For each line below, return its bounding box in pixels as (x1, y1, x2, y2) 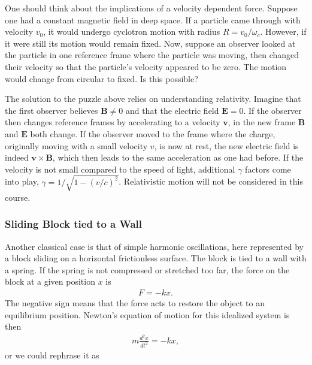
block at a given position (5, 275, 95, 288)
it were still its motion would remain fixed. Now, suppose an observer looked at (5, 37, 296, 49)
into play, (5, 175, 39, 188)
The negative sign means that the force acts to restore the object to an (5, 297, 265, 309)
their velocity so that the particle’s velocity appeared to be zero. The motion (5, 60, 287, 73)
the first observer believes (5, 104, 98, 116)
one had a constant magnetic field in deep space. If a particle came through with (5, 13, 301, 26)
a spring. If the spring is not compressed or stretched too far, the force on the (5, 263, 290, 276)
